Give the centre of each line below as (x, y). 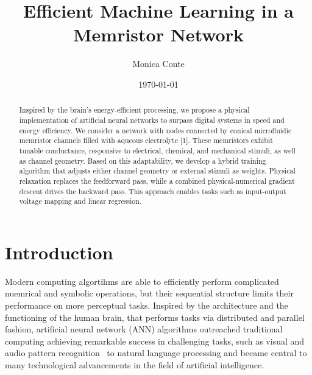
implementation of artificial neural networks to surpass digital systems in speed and (152, 120)
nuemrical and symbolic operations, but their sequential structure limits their (149, 293)
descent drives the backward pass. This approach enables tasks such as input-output (153, 191)
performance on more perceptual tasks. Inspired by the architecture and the (147, 305)
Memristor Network (158, 34)
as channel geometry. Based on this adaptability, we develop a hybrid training (143, 160)
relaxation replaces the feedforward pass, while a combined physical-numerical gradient (157, 180)
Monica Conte (158, 64)
